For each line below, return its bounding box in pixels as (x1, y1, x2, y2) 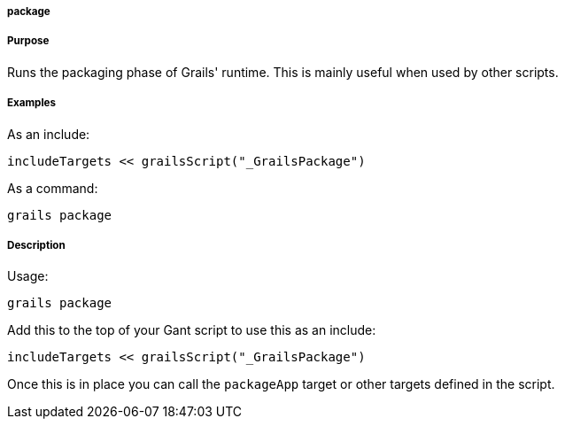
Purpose (7, 35, 50, 48)
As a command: (7, 180, 98, 196)
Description (7, 238, 66, 252)
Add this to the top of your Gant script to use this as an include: (7, 322, 376, 338)
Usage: (7, 268, 49, 284)
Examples (7, 97, 56, 110)
